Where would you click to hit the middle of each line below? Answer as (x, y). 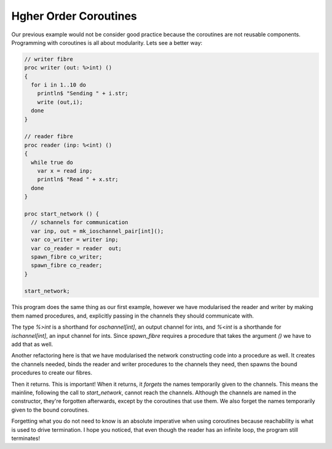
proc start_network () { (62, 214)
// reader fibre (49, 136)
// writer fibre (49, 59)
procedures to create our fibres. (52, 373)
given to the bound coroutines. (50, 410)
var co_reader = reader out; (77, 248)
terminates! (26, 438)
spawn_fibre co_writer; (67, 257)
